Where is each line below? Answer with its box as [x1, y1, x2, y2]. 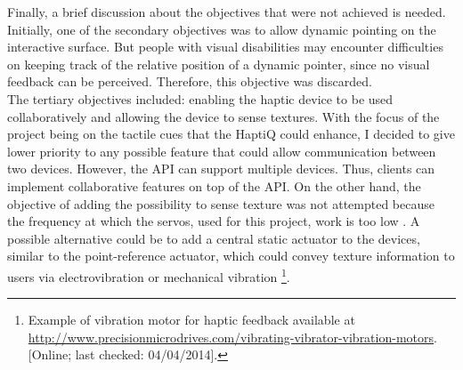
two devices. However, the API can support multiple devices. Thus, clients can [7, 159, 435, 178]
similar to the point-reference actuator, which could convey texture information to [7, 246, 455, 265]
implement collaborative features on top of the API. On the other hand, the [7, 176, 421, 195]
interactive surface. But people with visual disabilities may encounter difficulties [7, 37, 443, 56]
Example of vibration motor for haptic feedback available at [28, 310, 355, 329]
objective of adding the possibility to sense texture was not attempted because [7, 194, 435, 213]
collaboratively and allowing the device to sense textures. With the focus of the [7, 107, 440, 125]
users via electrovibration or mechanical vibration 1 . [7, 264, 290, 286]
